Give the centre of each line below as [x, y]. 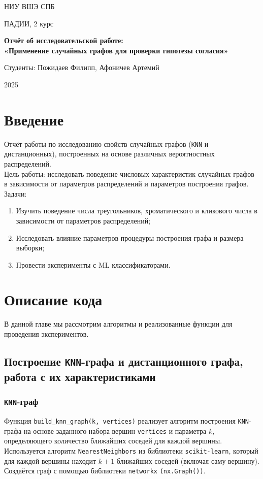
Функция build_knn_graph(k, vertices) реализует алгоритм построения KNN [126, 421]
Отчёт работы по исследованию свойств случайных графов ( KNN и [106, 143]
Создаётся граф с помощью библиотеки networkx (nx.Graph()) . [105, 471]
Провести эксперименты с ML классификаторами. [93, 264]
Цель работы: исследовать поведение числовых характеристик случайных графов [129, 173]
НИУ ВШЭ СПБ [29, 6]
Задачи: [15, 193]
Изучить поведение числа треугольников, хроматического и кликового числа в [137, 211]
